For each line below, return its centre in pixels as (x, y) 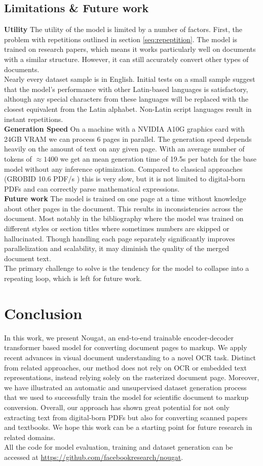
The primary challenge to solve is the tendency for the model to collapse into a (127, 268)
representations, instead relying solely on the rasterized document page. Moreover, (132, 377)
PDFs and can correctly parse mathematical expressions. (92, 188)
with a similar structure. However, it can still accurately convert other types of (126, 59)
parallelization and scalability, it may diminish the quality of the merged (117, 248)
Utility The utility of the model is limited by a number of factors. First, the (123, 29)
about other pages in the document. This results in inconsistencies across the (123, 208)
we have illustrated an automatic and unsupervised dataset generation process (125, 387)
